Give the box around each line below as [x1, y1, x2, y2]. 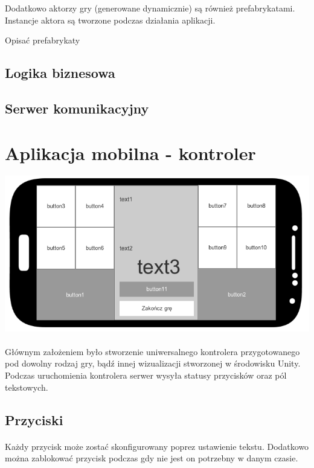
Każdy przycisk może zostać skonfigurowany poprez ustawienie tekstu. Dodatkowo [5, 440, 309, 452]
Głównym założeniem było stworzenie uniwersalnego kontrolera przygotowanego [5, 345, 300, 357]
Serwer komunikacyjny [5, 98, 149, 117]
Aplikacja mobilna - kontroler [5, 140, 256, 165]
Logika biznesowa [5, 63, 115, 82]
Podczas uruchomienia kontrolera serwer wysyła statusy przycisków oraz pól [5, 369, 287, 382]
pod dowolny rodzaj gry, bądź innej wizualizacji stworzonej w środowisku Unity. [5, 357, 301, 370]
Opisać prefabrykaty [5, 34, 80, 46]
